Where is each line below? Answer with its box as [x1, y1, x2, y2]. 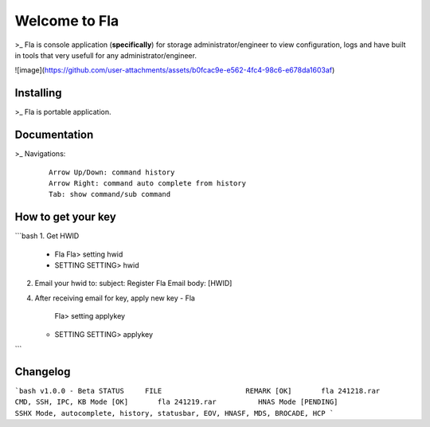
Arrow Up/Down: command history [49, 167, 175, 177]
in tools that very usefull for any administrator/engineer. [14, 50, 197, 60]
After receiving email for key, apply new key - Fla [34, 293, 195, 303]
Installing [14, 86, 63, 100]
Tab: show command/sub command [49, 190, 171, 199]
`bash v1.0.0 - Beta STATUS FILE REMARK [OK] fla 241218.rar [14, 386, 381, 395]
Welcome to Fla [14, 12, 119, 29]
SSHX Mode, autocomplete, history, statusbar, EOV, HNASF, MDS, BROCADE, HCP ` [14, 409, 334, 417]
